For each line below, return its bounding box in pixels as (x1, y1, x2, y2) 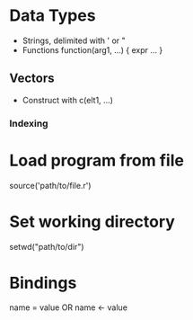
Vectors (9, 71, 55, 86)
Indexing (9, 117, 48, 129)
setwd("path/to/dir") (9, 241, 84, 252)
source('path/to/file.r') (9, 180, 92, 191)
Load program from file (9, 150, 184, 171)
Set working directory (9, 211, 175, 232)
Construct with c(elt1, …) (22, 94, 114, 105)
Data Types (9, 5, 96, 26)
